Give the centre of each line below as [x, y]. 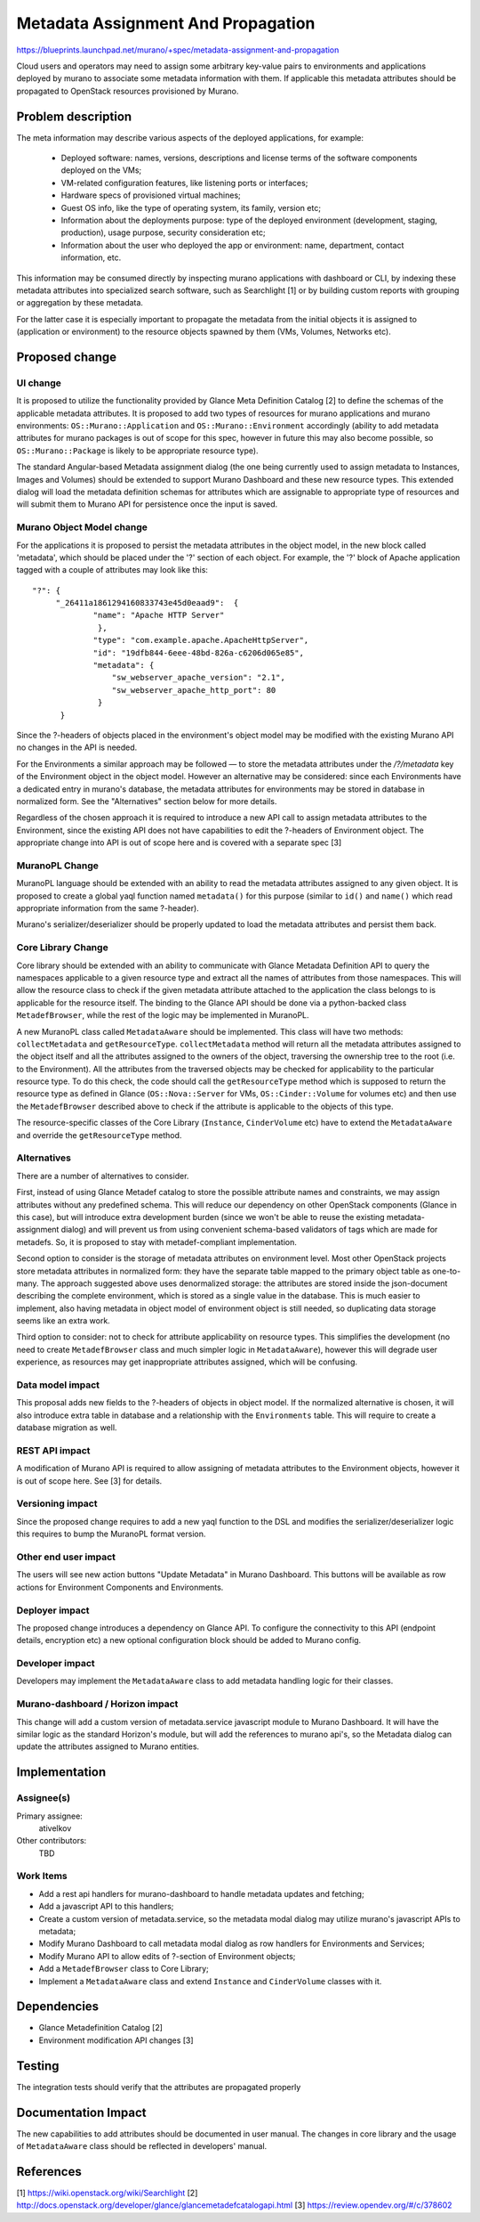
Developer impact [56, 1664]
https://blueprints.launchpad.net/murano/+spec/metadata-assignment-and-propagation [178, 50]
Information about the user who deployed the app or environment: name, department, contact [232, 245]
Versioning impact [57, 1503]
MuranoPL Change [58, 866]
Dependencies [58, 2007]
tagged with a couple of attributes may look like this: [112, 570]
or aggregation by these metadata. [80, 303]
